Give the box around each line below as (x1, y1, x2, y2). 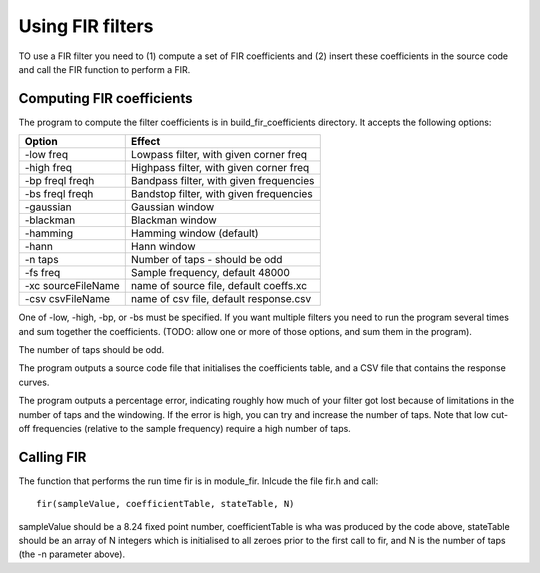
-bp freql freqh (24, 174, 95, 188)
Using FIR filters (18, 15, 154, 37)
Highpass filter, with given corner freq (130, 161, 310, 175)
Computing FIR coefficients (18, 90, 193, 107)
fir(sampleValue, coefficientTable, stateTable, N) (36, 498, 295, 510)
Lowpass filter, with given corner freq (130, 148, 308, 162)
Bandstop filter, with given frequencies (130, 187, 314, 201)
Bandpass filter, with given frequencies (130, 174, 315, 188)
